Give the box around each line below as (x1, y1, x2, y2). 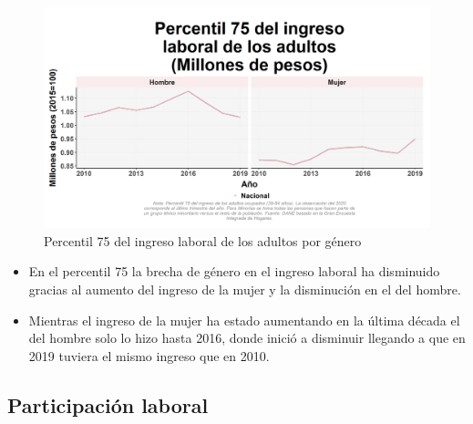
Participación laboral (7, 390, 209, 419)
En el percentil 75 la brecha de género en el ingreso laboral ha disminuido (28, 262, 440, 281)
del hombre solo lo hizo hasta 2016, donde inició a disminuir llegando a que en (28, 328, 466, 347)
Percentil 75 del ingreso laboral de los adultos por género (44, 231, 362, 250)
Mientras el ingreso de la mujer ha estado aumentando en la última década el (28, 310, 460, 329)
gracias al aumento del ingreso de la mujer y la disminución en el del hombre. (28, 280, 461, 298)
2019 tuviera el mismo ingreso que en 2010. (28, 346, 270, 365)
